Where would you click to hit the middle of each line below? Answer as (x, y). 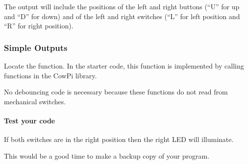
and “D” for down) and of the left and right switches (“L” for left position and (122, 16)
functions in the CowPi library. (50, 75)
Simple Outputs (36, 47)
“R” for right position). (39, 26)
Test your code (30, 120)
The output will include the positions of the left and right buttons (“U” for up (122, 6)
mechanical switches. (35, 101)
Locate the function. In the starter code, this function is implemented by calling (124, 66)
